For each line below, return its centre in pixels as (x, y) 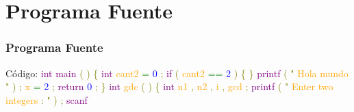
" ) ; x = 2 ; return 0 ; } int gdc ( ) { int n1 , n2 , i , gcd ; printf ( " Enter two (169, 86)
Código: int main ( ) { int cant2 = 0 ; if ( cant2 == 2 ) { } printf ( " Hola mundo (177, 73)
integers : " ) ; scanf (47, 99)
